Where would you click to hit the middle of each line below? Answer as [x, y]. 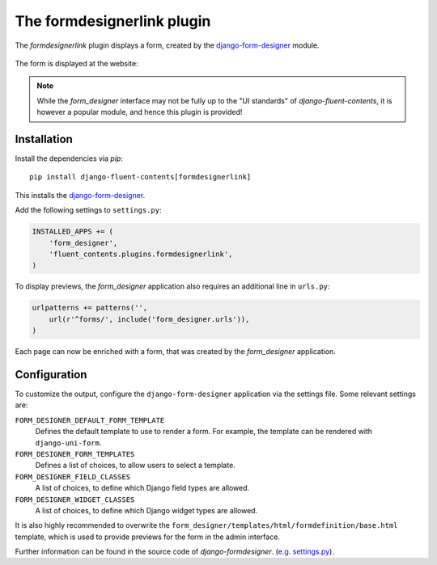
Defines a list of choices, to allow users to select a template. [136, 466]
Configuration [51, 375]
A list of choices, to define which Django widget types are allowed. [146, 510]
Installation [44, 139]
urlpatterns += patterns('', [90, 308]
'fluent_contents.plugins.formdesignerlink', [141, 254]
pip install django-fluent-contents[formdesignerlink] [140, 177]
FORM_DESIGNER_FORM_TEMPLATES [75, 454]
